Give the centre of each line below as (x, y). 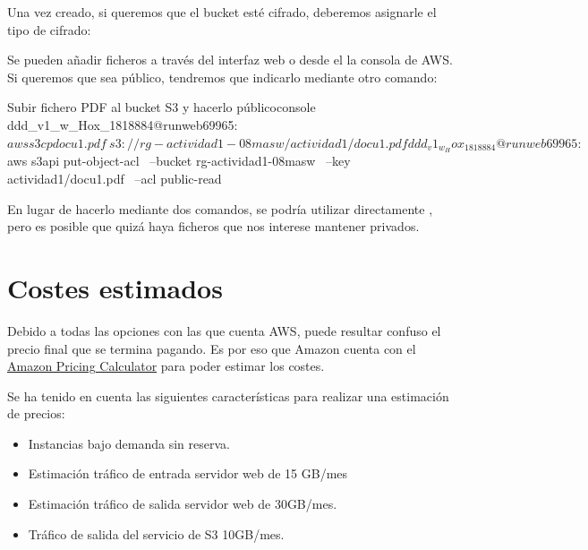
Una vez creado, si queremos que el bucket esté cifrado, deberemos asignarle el (222, 12)
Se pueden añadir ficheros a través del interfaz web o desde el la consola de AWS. (230, 60)
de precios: (36, 413)
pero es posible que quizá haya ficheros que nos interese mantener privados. (213, 226)
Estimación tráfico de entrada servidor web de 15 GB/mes (188, 473)
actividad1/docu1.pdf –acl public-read (115, 179)
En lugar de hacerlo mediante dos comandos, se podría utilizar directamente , (220, 208)
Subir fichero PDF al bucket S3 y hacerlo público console (162, 107)
